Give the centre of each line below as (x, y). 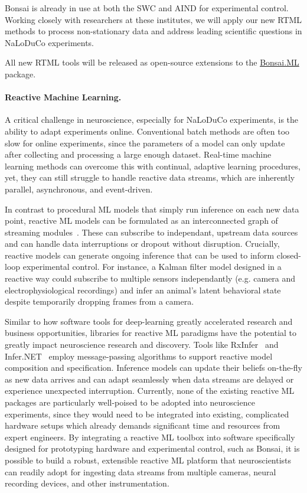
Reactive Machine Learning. (63, 97)
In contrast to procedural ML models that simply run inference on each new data (152, 209)
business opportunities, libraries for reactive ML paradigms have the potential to (151, 333)
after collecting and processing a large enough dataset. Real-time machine (138, 154)
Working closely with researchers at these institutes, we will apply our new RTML (153, 19)
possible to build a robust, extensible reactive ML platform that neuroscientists (148, 460)
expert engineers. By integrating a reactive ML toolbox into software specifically (150, 437)
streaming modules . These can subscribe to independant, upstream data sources (151, 232)
